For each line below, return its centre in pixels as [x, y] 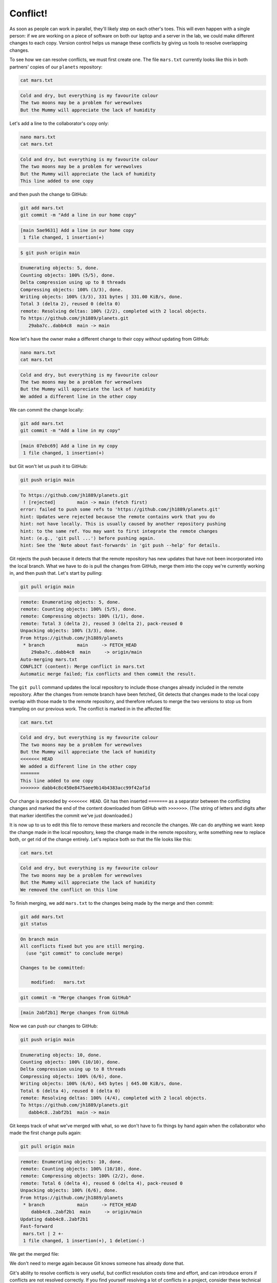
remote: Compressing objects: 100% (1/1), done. [83, 616]
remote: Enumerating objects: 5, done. [70, 602]
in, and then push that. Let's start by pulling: [56, 573]
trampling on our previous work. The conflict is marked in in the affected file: [90, 709]
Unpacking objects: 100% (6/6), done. [69, 1190]
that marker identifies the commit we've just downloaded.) [71, 815]
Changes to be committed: [53, 968]
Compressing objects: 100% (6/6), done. [72, 1076]
